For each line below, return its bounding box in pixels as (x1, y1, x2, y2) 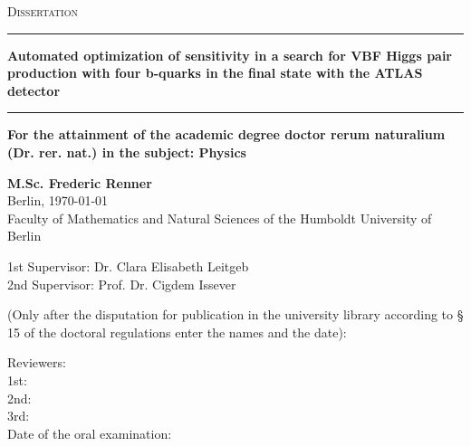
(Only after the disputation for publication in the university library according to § (7, 305, 464, 324)
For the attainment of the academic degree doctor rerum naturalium (7, 125, 446, 144)
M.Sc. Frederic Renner (7, 173, 152, 192)
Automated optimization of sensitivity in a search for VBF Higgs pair (7, 45, 453, 64)
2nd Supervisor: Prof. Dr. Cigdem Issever (7, 274, 236, 293)
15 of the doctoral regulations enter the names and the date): (7, 322, 347, 341)
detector (7, 81, 61, 100)
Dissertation (7, 2, 78, 20)
